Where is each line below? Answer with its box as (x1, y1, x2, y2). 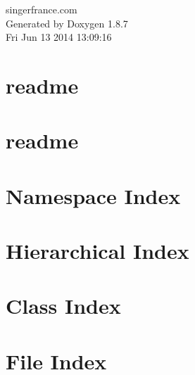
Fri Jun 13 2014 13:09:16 (6, 30, 112, 44)
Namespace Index (6, 181, 181, 210)
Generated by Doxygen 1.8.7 (6, 15, 128, 30)
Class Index (6, 291, 121, 320)
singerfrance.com (6, 2, 77, 16)
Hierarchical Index (6, 236, 189, 265)
